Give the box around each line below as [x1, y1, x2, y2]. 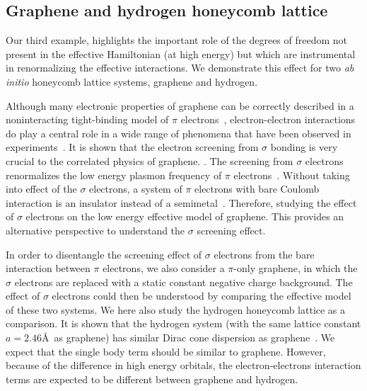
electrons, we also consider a [103, 261, 225, 276]
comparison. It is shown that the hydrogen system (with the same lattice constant [6, 316, 361, 331]
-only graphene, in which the [233, 261, 358, 276]
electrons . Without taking [233, 167, 350, 182]
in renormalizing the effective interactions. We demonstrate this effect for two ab [6, 60, 354, 75]
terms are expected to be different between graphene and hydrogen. [6, 371, 298, 386]
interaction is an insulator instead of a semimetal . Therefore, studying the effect [6, 195, 357, 210]
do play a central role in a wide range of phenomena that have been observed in [6, 125, 351, 140]
